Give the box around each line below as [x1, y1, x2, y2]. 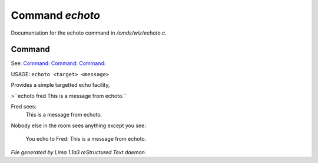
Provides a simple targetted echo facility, [11, 81, 110, 89]
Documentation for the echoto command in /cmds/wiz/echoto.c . [11, 29, 167, 36]
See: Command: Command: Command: [11, 60, 106, 67]
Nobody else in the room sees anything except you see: [11, 122, 147, 129]
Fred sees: [11, 103, 37, 110]
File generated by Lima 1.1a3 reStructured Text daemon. [11, 148, 147, 155]
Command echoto [11, 9, 100, 22]
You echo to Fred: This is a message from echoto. [25, 135, 147, 142]
